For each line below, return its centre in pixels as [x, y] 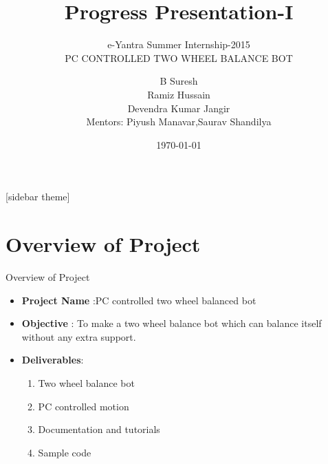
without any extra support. [79, 336]
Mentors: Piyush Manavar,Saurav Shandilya [179, 122]
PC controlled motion [84, 406]
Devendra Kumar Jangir [179, 108]
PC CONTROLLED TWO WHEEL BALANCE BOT [179, 57]
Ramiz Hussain [179, 94]
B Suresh [179, 81]
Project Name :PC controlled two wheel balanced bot [139, 300]
